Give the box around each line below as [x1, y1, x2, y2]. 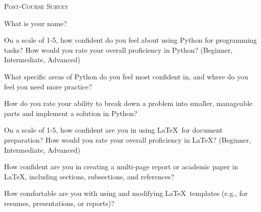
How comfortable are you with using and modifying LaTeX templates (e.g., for [4, 188, 248, 198]
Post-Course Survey [4, 1, 69, 11]
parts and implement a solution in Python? [4, 108, 138, 118]
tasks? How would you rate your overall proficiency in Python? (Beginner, [4, 44, 233, 55]
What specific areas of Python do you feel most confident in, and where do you [4, 71, 248, 81]
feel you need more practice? [4, 81, 92, 91]
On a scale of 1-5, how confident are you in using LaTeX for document [4, 125, 223, 135]
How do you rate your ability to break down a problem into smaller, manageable [4, 98, 252, 109]
